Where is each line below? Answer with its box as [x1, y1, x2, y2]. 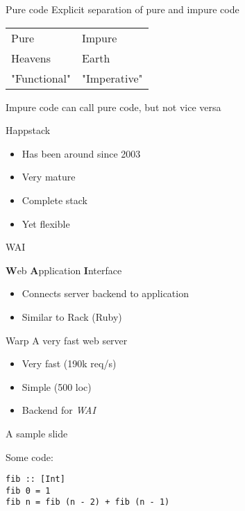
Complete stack [22, 192, 87, 207]
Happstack [6, 123, 51, 137]
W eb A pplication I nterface [6, 262, 122, 277]
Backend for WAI [22, 403, 96, 417]
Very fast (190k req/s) [22, 356, 117, 371]
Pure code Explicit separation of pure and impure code [6, 2, 239, 16]
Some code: [6, 449, 53, 464]
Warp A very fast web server [6, 333, 128, 347]
